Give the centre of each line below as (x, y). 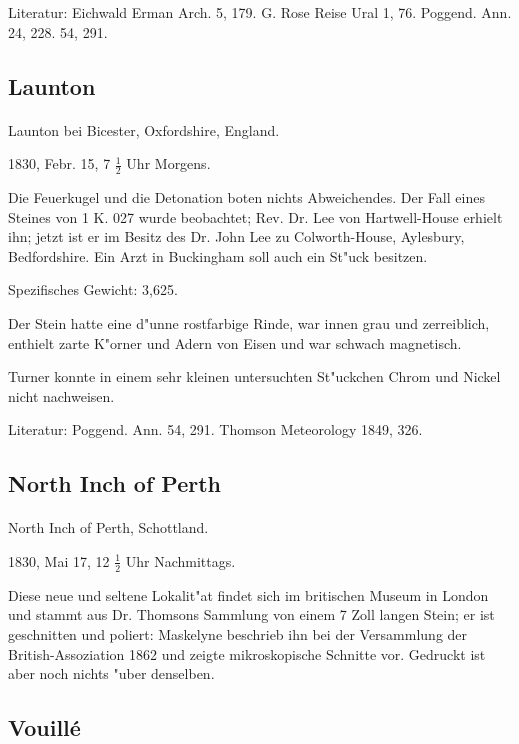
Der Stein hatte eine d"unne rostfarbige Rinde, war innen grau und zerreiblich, (249, 322)
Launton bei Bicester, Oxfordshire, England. (144, 129)
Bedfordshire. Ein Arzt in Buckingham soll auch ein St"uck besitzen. (218, 255)
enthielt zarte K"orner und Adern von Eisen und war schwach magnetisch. (235, 342)
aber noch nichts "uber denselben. (111, 673)
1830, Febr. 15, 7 (59, 163)
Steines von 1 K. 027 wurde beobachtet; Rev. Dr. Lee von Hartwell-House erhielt (255, 216)
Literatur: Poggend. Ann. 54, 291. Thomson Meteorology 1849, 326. (215, 429)
